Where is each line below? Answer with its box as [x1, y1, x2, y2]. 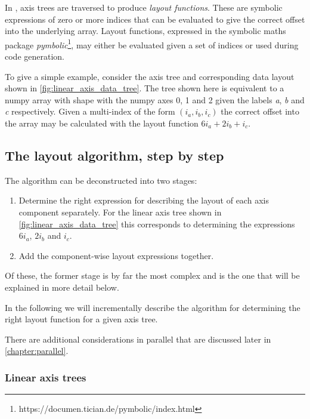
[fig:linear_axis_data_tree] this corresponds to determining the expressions [18, 217, 295, 230]
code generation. [5, 50, 64, 63]
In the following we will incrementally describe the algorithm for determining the [5, 301, 300, 313]
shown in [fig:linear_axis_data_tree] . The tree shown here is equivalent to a [5, 82, 284, 94]
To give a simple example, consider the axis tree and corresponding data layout [5, 70, 294, 82]
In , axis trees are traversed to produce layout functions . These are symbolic [5, 1, 283, 13]
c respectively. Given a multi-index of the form [5, 105, 175, 118]
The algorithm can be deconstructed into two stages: [5, 174, 197, 186]
